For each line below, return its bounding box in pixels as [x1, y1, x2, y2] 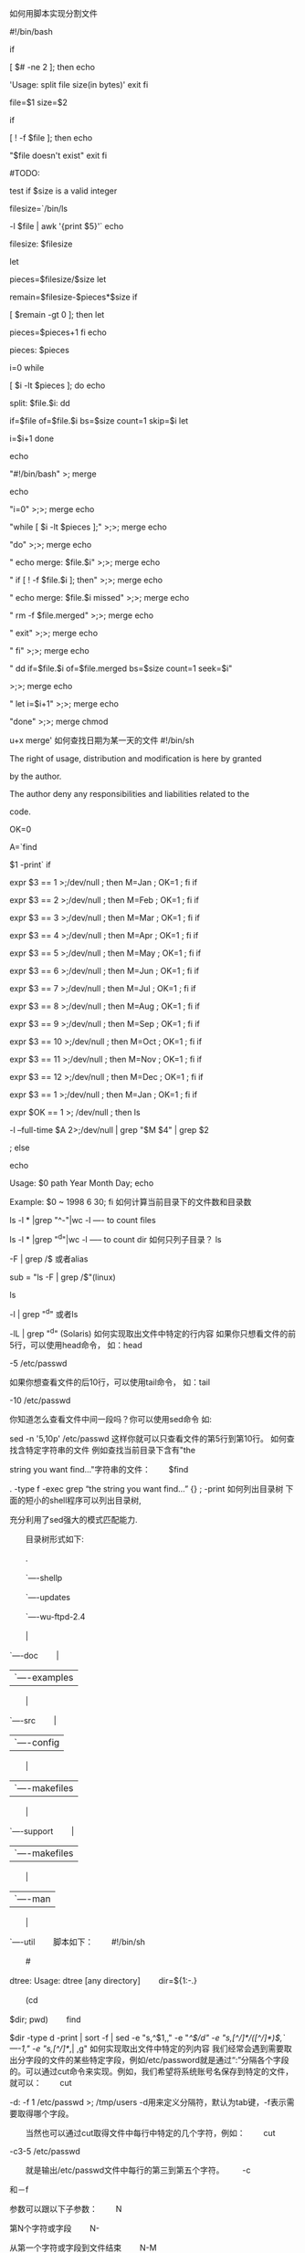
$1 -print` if [9, 859, 52, 870]
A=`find [9, 842, 38, 852]
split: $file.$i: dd [9, 398, 70, 408]
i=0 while [9, 362, 45, 372]
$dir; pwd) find [9, 2014, 81, 2025]
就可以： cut [9, 2077, 72, 2088]
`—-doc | [9, 1650, 59, 1661]
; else [9, 1142, 30, 1153]
